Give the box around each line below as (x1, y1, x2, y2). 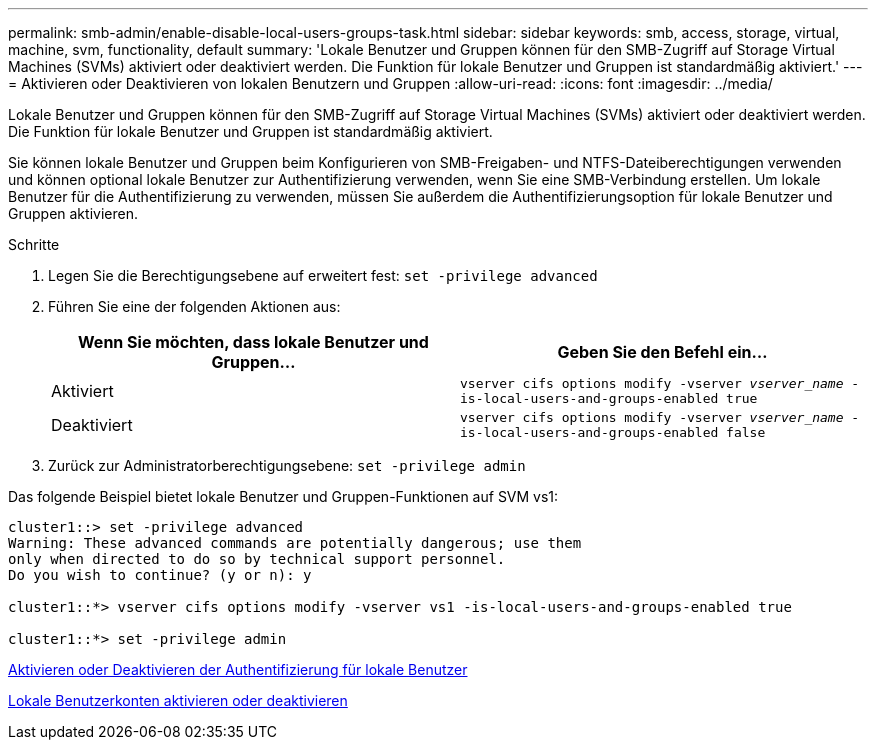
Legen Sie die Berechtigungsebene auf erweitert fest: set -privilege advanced (48, 267, 598, 284)
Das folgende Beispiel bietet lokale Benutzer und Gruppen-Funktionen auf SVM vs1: (8, 488, 559, 505)
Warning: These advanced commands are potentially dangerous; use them (8, 535, 582, 551)
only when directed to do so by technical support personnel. (8, 551, 506, 567)
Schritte (8, 236, 60, 253)
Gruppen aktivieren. (8, 205, 138, 222)
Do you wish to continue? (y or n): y (8, 567, 312, 583)
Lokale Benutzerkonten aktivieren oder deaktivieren (8, 692, 348, 709)
